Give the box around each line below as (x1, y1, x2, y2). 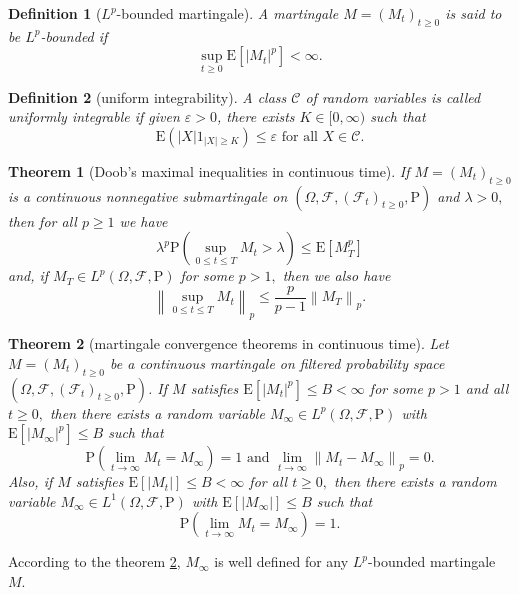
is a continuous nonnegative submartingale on (8, 185, 288, 206)
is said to (445, 3, 502, 23)
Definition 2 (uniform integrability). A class (8, 86, 287, 107)
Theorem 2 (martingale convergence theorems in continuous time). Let (8, 333, 449, 354)
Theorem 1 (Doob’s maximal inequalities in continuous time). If (8, 160, 410, 181)
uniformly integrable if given (8, 106, 180, 127)
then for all (8, 210, 77, 231)
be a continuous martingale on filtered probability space (110, 352, 445, 373)
